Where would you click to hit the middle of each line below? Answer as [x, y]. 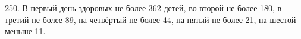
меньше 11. [25, 31]
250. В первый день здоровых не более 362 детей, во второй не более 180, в [143, 8]
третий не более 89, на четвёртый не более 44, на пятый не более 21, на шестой [150, 19]
